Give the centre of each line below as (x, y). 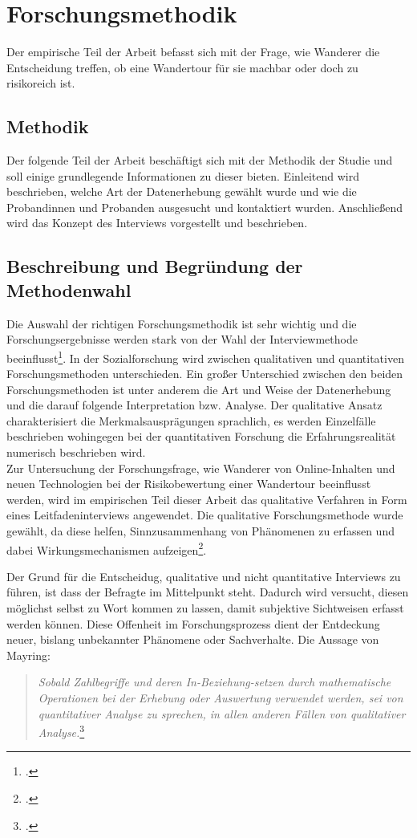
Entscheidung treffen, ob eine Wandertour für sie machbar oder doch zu (182, 67)
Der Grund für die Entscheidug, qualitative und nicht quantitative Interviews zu (204, 576)
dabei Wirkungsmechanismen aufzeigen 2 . (107, 548)
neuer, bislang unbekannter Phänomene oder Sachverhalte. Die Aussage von (193, 639)
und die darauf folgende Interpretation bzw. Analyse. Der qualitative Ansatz (194, 405)
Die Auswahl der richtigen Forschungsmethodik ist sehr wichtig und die (182, 323)
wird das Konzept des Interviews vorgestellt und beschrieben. (157, 223)
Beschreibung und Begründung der (155, 266)
